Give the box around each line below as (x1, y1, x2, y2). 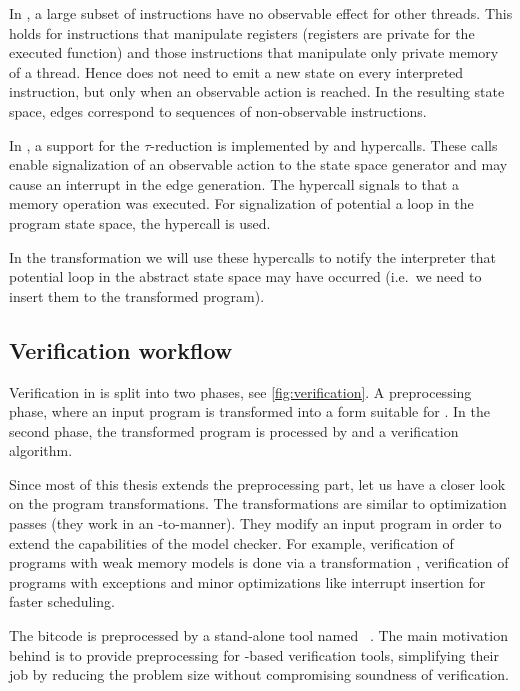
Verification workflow (9, 334, 233, 365)
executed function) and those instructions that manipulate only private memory (9, 42, 499, 63)
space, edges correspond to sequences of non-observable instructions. (9, 100, 427, 121)
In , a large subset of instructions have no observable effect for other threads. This (9, 3, 513, 23)
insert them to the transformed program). (9, 285, 265, 306)
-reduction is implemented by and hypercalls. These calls (150, 134, 498, 155)
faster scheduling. (9, 591, 115, 612)
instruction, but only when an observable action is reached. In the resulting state (9, 81, 505, 102)
